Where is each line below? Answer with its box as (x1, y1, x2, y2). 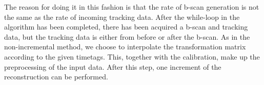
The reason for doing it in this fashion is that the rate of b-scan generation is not (4, 2, 259, 12)
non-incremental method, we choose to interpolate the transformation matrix (4, 41, 246, 52)
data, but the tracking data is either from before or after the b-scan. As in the (4, 31, 250, 42)
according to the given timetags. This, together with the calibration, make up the (4, 51, 260, 62)
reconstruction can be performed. (4, 71, 108, 82)
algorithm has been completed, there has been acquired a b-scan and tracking (4, 21, 248, 32)
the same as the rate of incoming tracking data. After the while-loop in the (4, 11, 240, 22)
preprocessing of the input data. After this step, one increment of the (4, 61, 221, 72)
